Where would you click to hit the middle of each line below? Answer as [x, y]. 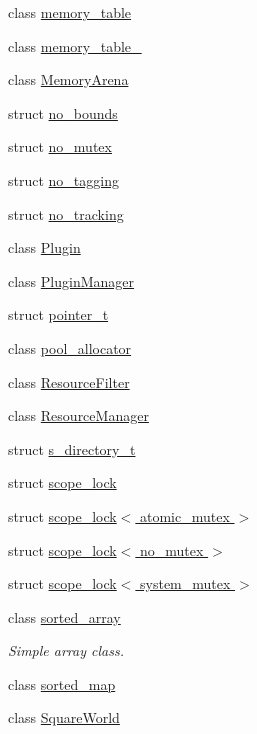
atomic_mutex [185, 515]
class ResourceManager [78, 415]
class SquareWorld [64, 717]
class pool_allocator [70, 347]
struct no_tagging [63, 179]
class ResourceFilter [69, 381]
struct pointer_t [58, 314]
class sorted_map [62, 683]
